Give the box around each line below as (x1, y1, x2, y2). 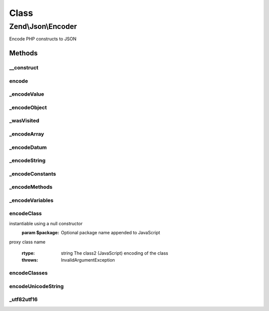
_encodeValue (9, 91, 44, 98)
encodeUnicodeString (9, 283, 64, 290)
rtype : (21, 250, 35, 256)
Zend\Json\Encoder (9, 22, 77, 31)
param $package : (21, 230, 59, 236)
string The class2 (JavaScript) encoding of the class (61, 250, 168, 256)
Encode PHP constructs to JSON (9, 36, 77, 42)
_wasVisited (9, 117, 39, 124)
